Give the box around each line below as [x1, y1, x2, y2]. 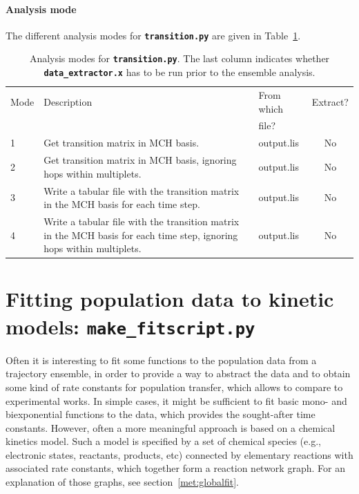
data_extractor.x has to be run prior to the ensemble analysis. [43, 65, 316, 79]
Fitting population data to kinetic [6, 285, 334, 313]
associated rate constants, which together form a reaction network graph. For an [6, 461, 345, 475]
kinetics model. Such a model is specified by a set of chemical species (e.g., [6, 434, 321, 448]
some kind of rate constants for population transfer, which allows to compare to [6, 379, 343, 394]
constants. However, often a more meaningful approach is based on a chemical [6, 420, 336, 435]
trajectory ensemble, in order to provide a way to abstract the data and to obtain [6, 366, 351, 381]
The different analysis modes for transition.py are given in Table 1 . [6, 28, 301, 42]
